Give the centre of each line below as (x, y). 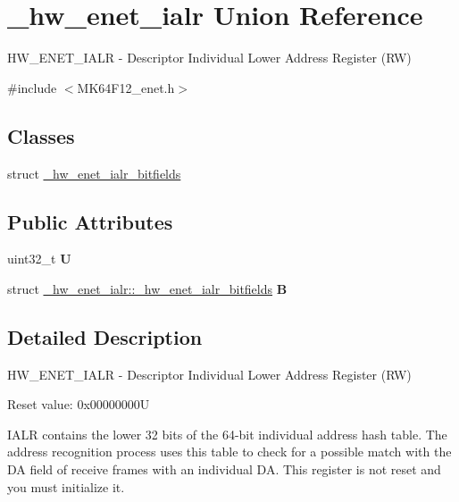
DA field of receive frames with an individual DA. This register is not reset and (224, 469)
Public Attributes (90, 221)
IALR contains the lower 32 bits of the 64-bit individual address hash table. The (227, 434)
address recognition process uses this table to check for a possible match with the (229, 452)
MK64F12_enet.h (126, 87)
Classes (41, 135)
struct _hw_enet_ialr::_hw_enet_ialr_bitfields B (147, 288)
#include (32, 87)
